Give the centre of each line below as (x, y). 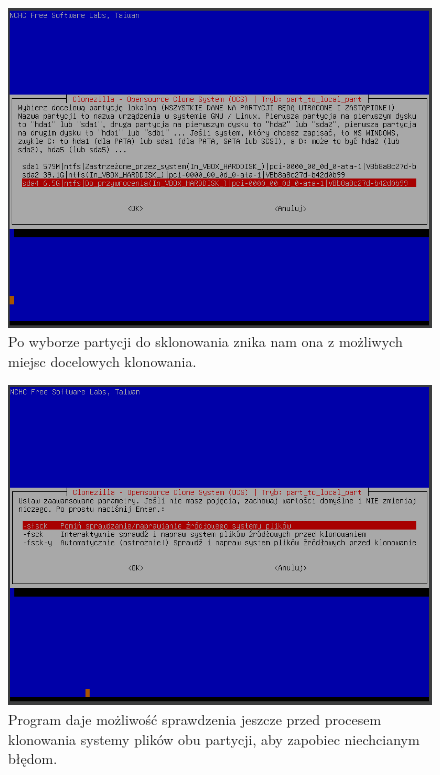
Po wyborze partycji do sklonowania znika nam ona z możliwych (205, 341)
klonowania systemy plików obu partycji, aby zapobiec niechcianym (214, 738)
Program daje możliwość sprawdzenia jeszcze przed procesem (195, 718)
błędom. (33, 758)
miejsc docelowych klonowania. (102, 360)
